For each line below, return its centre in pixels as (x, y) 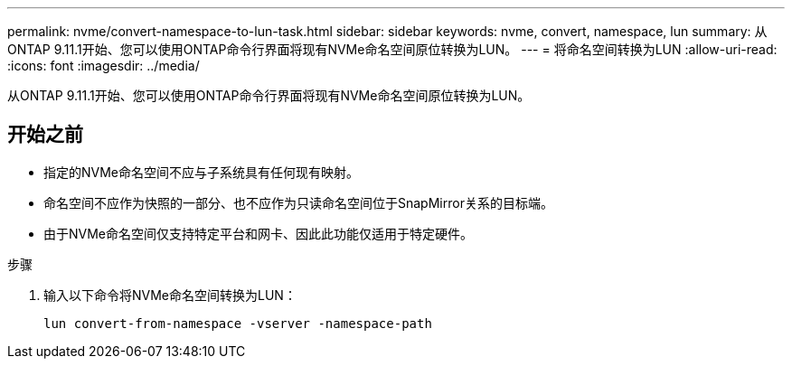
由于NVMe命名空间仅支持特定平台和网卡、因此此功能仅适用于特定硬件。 (259, 233)
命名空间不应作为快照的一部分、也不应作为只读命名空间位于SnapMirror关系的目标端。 (298, 202)
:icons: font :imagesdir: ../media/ (104, 66)
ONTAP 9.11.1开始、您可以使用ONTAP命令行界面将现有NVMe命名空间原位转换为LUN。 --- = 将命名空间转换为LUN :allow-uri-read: (392, 49)
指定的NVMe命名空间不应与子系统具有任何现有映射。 (202, 172)
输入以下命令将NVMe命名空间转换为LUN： (170, 295)
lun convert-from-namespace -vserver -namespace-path (238, 323)
